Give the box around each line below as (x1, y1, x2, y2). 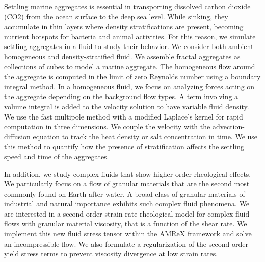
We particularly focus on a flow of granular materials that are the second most (4, 178, 250, 189)
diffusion (4, 131, 31, 141)
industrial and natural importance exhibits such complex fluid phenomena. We (4, 198, 250, 209)
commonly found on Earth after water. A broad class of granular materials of (4, 188, 245, 199)
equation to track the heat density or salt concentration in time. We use (33, 131, 258, 141)
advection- (212, 121, 245, 132)
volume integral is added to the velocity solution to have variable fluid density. (4, 101, 249, 111)
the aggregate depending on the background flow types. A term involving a (4, 91, 238, 102)
